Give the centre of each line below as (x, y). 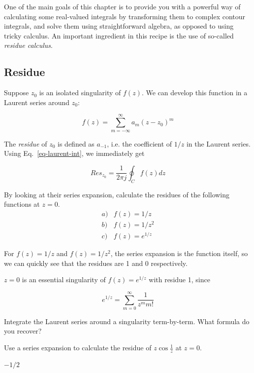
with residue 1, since (179, 280)
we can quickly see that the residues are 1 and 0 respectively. (96, 263)
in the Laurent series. (218, 143)
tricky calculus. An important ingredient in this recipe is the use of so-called (119, 35)
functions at (22, 204)
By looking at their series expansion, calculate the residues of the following (117, 194)
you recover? (23, 331)
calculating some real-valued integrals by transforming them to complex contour (125, 16)
